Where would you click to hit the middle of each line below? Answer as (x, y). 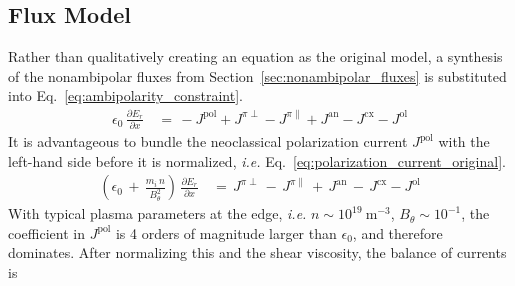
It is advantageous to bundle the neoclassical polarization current (208, 141)
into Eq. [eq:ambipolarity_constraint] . (125, 95)
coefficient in (46, 232)
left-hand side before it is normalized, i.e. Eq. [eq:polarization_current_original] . (257, 160)
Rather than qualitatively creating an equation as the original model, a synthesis (255, 56)
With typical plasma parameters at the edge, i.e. (157, 213)
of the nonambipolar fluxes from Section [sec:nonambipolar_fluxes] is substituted (257, 75)
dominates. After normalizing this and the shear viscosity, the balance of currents (257, 252)
